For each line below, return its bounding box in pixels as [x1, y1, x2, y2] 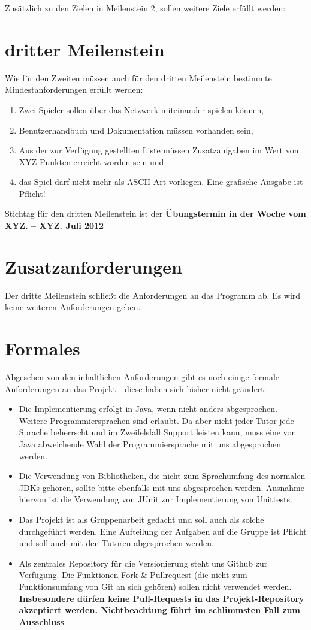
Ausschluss [19, 615, 64, 628]
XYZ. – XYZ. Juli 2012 [5, 219, 104, 232]
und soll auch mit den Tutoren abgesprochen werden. [19, 537, 214, 549]
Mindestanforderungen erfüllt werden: [5, 83, 143, 96]
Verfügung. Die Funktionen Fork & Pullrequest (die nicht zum [19, 568, 247, 581]
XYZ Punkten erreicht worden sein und [19, 155, 164, 168]
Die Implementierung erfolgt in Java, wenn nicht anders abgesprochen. [19, 402, 277, 415]
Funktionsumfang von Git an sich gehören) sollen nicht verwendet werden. [19, 580, 292, 592]
